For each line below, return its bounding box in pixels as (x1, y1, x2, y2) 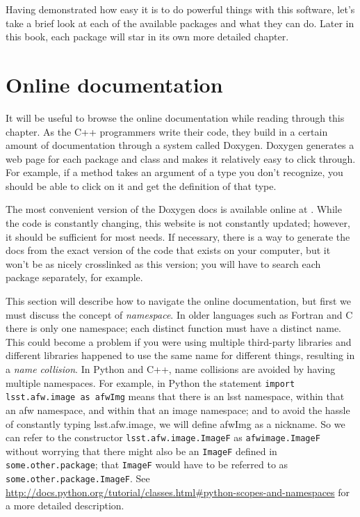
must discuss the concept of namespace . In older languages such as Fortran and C (6, 307, 353, 321)
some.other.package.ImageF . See (6, 471, 150, 486)
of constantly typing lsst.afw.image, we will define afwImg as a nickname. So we (6, 416, 345, 431)
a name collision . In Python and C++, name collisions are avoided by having (6, 362, 336, 376)
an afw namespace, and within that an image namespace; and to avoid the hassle (6, 402, 350, 417)
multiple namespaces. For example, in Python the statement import (6, 375, 295, 390)
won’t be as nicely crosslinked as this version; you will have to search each (6, 256, 321, 271)
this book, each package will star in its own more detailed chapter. (6, 29, 289, 44)
